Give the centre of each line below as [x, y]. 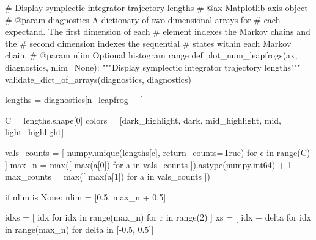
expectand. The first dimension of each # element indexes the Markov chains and [158, 31]
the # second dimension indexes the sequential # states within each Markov [148, 43]
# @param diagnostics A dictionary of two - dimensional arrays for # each [143, 19]
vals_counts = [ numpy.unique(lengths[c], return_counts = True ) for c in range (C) [158, 152]
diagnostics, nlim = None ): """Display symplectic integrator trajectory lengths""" [153, 67]
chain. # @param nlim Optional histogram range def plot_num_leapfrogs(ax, [151, 55]
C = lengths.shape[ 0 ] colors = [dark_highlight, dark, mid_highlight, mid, [143, 120]
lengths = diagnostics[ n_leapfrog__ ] [74, 100]
